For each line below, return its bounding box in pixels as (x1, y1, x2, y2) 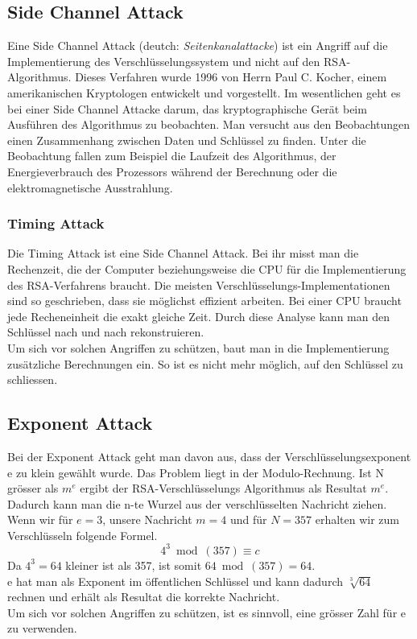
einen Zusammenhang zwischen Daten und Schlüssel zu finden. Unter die (7, 131, 366, 148)
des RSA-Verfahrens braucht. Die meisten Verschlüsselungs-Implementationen (7, 276, 390, 293)
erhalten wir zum (315, 511, 400, 528)
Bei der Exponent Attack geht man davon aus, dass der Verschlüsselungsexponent (7, 447, 411, 464)
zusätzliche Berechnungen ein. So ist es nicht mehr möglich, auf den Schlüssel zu (7, 355, 403, 372)
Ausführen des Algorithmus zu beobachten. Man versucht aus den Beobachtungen (7, 116, 411, 133)
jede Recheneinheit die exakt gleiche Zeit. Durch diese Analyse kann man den (7, 307, 390, 324)
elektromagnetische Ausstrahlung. (7, 179, 173, 196)
